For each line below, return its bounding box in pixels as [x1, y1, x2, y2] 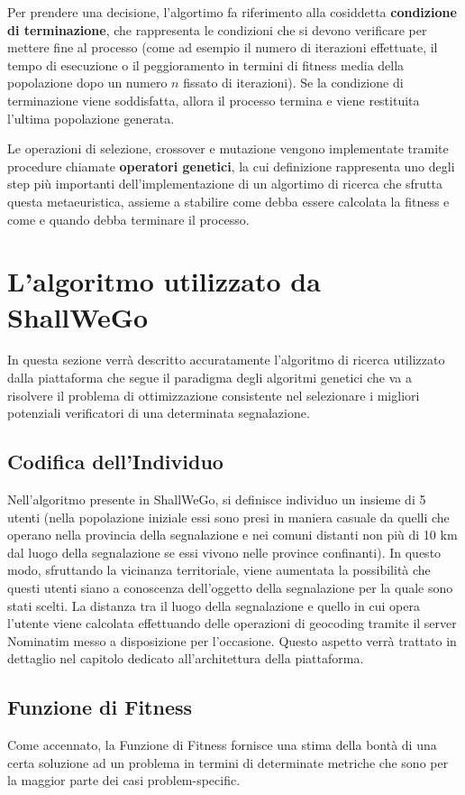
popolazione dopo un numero [7, 73, 168, 92]
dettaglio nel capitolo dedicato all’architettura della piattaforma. [7, 649, 364, 668]
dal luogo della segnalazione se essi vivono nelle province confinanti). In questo [7, 542, 442, 561]
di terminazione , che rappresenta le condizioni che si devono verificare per [7, 20, 427, 39]
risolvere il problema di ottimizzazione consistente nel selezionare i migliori [7, 385, 420, 404]
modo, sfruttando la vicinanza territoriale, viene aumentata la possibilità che [7, 560, 431, 579]
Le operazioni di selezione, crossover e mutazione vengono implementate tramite [7, 139, 449, 158]
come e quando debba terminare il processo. [7, 209, 250, 228]
